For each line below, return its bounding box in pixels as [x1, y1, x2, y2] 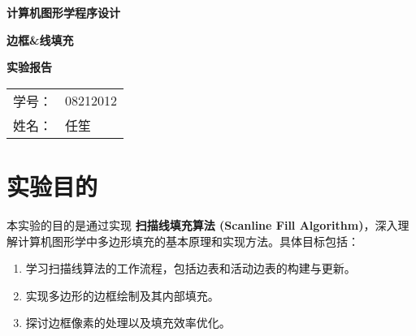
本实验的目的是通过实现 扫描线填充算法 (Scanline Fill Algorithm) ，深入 [6, 216, 398, 233]
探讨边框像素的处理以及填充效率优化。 [25, 314, 231, 331]
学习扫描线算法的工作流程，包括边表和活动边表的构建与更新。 [25, 260, 356, 277]
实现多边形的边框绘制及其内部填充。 [25, 286, 219, 304]
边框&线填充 [6, 31, 74, 48]
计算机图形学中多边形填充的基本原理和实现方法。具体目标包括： [17, 232, 359, 249]
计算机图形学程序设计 [6, 4, 120, 20]
